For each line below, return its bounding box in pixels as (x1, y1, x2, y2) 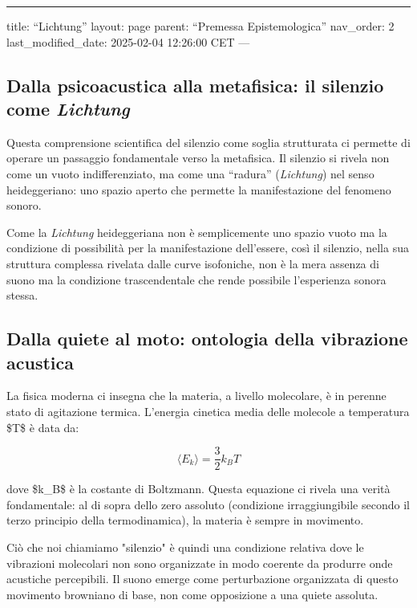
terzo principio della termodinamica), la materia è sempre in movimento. (6, 512, 364, 528)
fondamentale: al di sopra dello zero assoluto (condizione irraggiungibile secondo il (6, 496, 410, 512)
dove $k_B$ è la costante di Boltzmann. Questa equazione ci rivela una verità (6, 480, 391, 497)
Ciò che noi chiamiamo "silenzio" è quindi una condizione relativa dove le (6, 538, 364, 555)
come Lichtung (6, 96, 130, 120)
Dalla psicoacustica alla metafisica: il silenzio (6, 72, 384, 97)
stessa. (6, 287, 38, 304)
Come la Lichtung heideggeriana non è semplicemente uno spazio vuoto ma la (6, 223, 387, 240)
